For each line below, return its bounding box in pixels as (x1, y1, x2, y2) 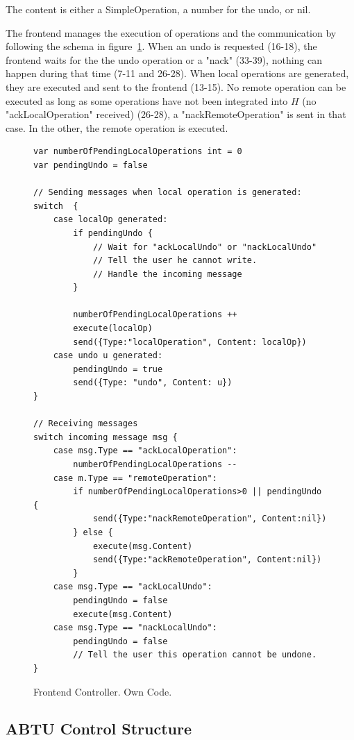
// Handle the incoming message (92, 269, 242, 279)
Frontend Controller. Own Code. (33, 684, 172, 698)
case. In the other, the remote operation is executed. (6, 120, 228, 135)
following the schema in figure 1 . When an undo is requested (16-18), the (6, 39, 317, 53)
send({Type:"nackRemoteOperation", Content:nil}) (92, 514, 327, 524)
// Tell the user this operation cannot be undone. (73, 650, 317, 660)
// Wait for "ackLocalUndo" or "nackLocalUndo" (92, 242, 317, 252)
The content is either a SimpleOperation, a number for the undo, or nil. (6, 2, 311, 16)
